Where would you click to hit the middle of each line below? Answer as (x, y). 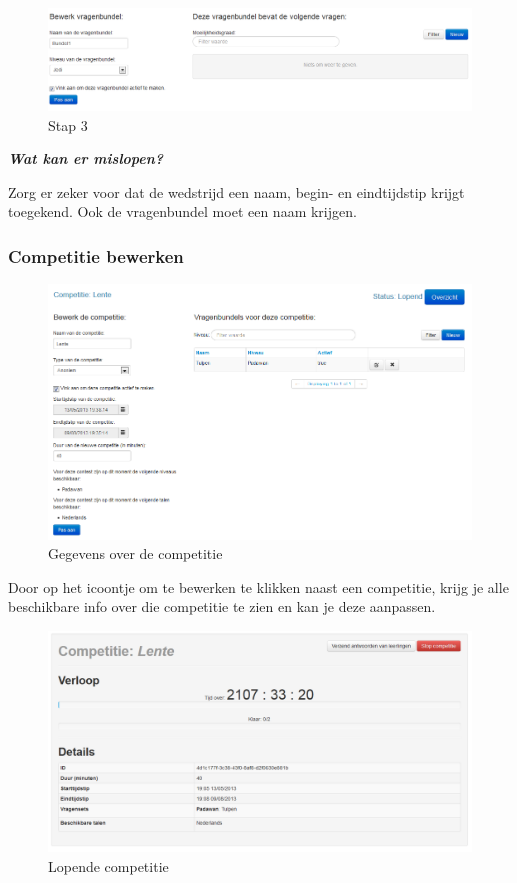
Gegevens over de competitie (135, 553)
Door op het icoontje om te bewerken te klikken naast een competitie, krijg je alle (258, 586)
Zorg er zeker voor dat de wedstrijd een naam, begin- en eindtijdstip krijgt (236, 191)
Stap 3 (68, 124)
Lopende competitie (108, 865)
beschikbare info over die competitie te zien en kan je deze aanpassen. (222, 606)
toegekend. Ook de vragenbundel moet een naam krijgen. (182, 211)
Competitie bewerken (96, 255)
